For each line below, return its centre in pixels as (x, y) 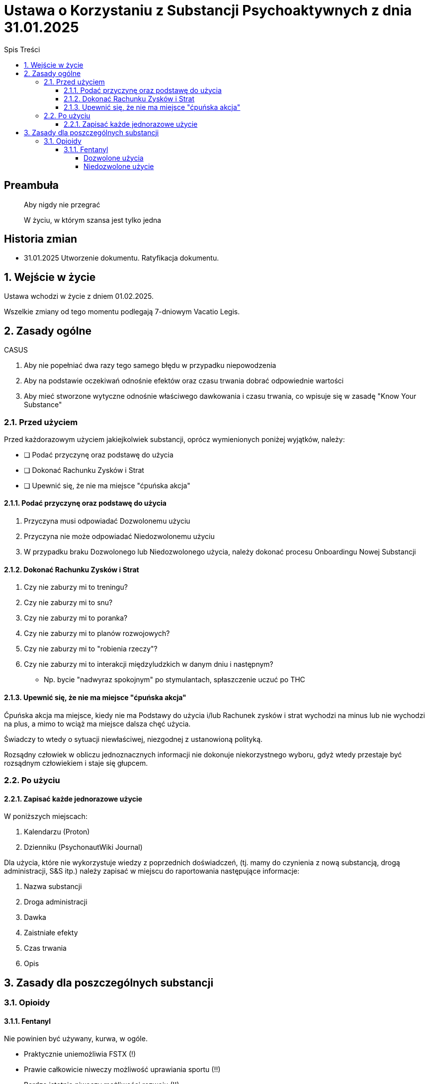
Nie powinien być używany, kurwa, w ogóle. (76, 1039)
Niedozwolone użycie (119, 166)
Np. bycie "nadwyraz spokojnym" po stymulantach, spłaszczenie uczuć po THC (174, 680)
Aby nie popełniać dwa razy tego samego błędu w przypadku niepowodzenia (150, 365)
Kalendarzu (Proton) (57, 832)
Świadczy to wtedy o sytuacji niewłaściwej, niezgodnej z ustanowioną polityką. (133, 739)
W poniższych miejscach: (46, 816)
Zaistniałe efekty (51, 933)
